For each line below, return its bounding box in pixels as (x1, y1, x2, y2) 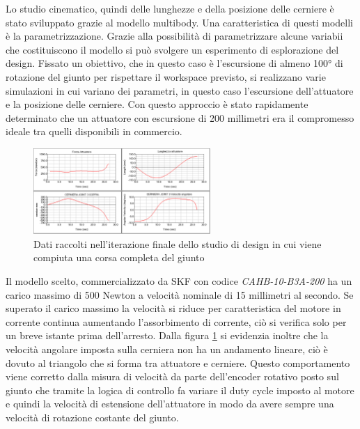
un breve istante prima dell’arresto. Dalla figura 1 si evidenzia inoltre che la (6, 328, 329, 343)
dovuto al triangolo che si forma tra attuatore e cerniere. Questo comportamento (6, 355, 350, 370)
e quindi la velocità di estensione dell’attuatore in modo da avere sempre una (6, 396, 334, 411)
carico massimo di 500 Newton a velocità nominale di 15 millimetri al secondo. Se (6, 287, 354, 302)
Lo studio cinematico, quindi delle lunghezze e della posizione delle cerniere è (6, 1, 334, 15)
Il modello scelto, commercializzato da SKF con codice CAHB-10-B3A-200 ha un (6, 273, 352, 288)
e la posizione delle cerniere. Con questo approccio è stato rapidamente (6, 97, 308, 111)
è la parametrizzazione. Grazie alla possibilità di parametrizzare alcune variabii (6, 29, 343, 43)
